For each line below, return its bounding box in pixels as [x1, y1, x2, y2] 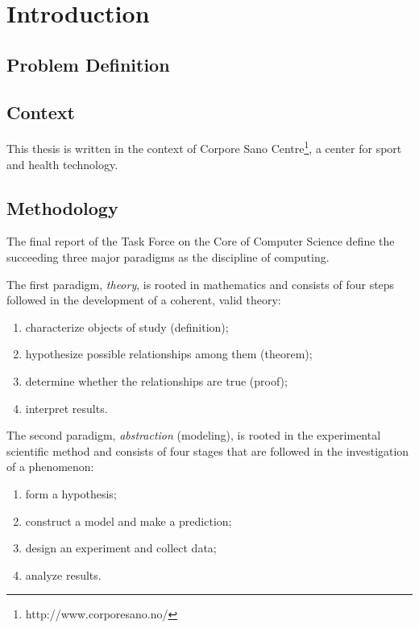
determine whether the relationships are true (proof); [25, 372, 288, 389]
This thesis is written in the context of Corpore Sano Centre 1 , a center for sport [6, 138, 402, 157]
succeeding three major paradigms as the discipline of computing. [6, 249, 330, 265]
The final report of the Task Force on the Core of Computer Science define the [6, 233, 395, 250]
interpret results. [25, 399, 108, 416]
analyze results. [25, 566, 102, 583]
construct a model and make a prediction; [25, 512, 232, 529]
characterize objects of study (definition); [25, 318, 229, 335]
